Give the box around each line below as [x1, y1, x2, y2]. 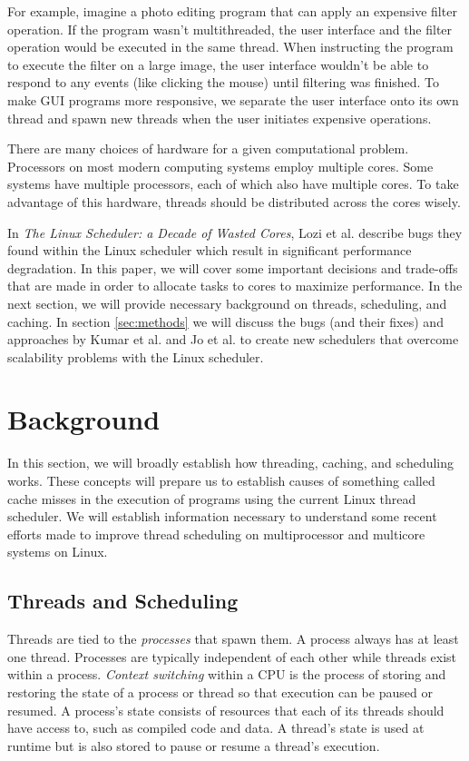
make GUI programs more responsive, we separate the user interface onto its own [7, 90, 459, 109]
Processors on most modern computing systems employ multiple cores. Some [7, 156, 434, 175]
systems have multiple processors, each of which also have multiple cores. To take [7, 174, 459, 193]
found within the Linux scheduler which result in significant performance [7, 241, 412, 260]
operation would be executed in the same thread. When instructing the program [7, 37, 454, 56]
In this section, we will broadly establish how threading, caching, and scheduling [7, 453, 454, 472]
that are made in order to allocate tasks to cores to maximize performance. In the [7, 276, 463, 295]
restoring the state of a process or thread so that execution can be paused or [7, 682, 433, 701]
